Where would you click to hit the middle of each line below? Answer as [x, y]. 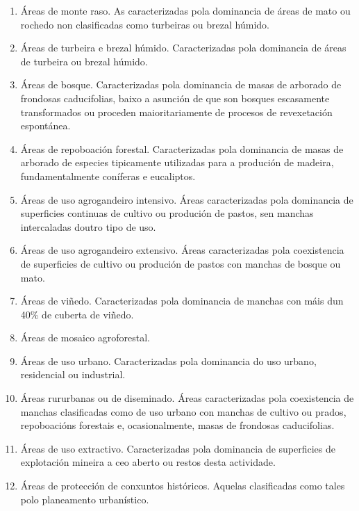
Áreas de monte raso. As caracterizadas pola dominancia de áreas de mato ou [185, 10]
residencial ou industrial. [73, 374]
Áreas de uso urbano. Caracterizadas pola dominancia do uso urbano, [168, 360]
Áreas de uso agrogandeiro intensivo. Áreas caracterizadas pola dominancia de [187, 199]
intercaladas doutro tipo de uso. [88, 226]
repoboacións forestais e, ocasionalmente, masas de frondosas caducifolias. [177, 425]
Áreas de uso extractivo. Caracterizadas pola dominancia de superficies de [178, 448]
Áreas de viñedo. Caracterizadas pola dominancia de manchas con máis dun [182, 301]
